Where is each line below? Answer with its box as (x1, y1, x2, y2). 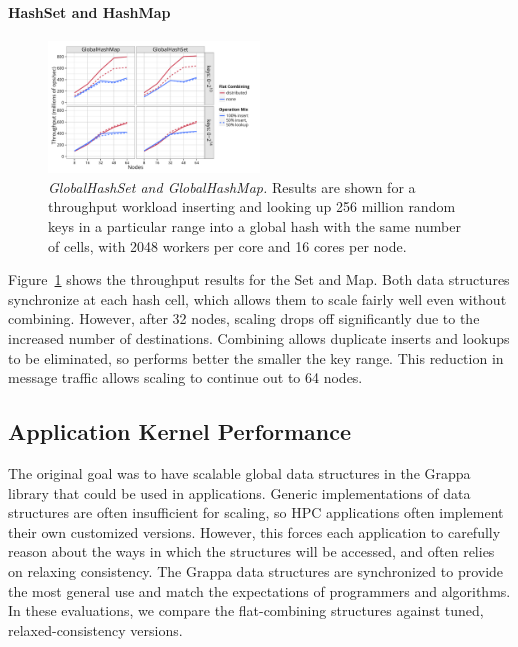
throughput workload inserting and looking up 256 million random (48, 196, 456, 217)
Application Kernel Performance (8, 416, 352, 447)
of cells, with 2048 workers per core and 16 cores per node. (48, 235, 407, 256)
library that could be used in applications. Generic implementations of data (8, 482, 471, 503)
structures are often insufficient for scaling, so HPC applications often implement (8, 502, 504, 523)
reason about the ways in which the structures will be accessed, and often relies (8, 541, 495, 562)
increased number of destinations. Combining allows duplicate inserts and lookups (8, 328, 510, 349)
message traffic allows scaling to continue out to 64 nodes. (8, 367, 363, 388)
